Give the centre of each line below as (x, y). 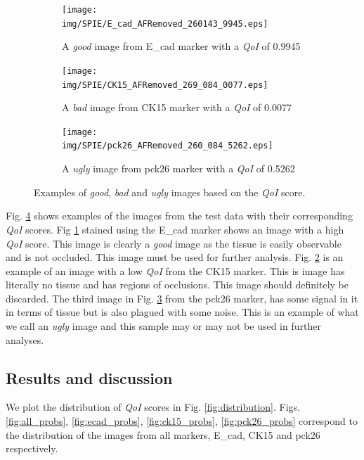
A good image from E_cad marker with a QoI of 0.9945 (181, 46)
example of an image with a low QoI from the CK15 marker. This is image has (175, 270)
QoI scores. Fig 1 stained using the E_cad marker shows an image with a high (175, 229)
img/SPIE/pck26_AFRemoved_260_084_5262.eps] (168, 146)
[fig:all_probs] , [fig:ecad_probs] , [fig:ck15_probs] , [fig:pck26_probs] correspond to (182, 421)
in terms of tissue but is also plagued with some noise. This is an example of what (182, 312)
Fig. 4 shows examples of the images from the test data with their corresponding (179, 216)
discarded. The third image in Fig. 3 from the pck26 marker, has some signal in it (182, 298)
